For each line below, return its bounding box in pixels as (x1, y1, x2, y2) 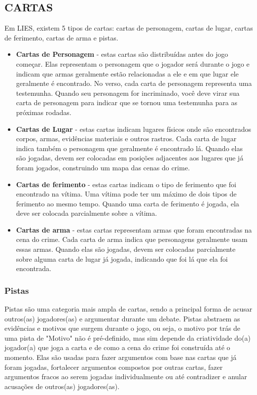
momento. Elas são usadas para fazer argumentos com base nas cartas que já (4, 352, 237, 362)
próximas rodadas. (16, 107, 72, 117)
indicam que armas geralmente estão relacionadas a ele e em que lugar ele (16, 68, 239, 79)
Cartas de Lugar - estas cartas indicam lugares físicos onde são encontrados (16, 123, 252, 134)
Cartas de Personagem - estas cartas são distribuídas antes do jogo (16, 49, 228, 59)
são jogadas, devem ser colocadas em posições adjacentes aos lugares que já (16, 153, 244, 163)
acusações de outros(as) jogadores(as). (4, 381, 120, 391)
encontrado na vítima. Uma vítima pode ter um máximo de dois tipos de (16, 189, 237, 199)
